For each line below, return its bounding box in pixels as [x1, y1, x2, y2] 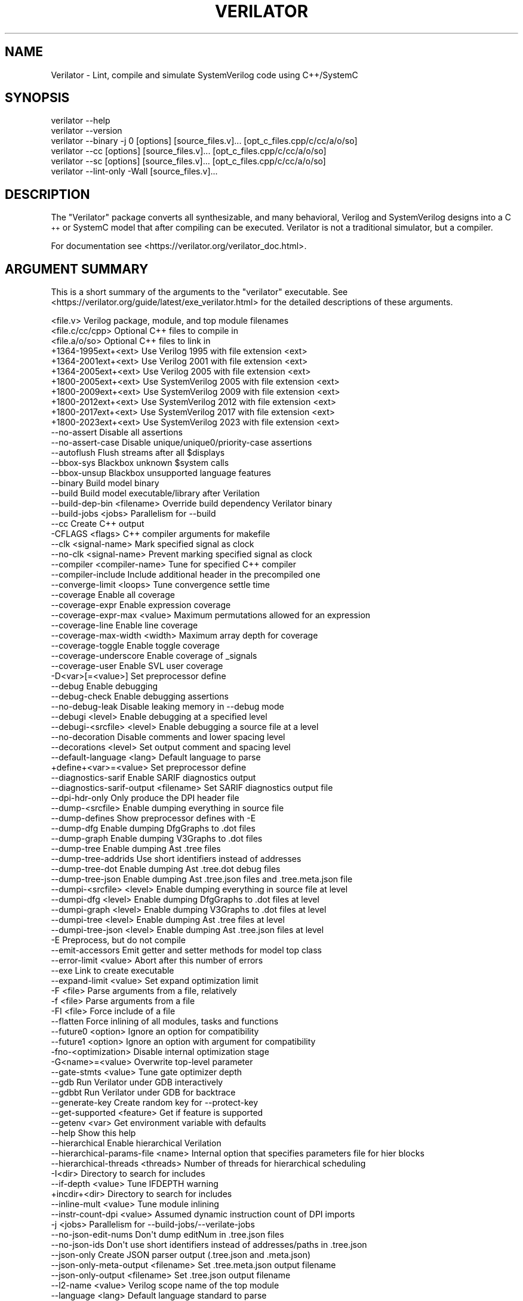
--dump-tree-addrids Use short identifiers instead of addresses [51, 854, 302, 864]
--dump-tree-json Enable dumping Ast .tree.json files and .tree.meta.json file [51, 874, 353, 885]
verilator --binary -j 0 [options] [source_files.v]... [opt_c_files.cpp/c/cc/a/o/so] [51, 136, 358, 146]
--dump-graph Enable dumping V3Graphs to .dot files [51, 833, 263, 844]
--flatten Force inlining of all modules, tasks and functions [51, 1016, 279, 1027]
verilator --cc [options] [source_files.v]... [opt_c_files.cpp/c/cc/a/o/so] [51, 146, 327, 157]
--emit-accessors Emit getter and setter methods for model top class [51, 945, 322, 956]
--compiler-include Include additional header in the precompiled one [51, 569, 321, 580]
